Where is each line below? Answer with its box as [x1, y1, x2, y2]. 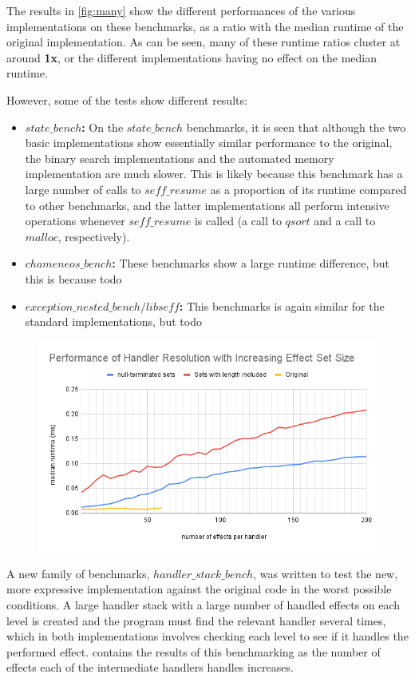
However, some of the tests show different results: [6, 91, 247, 108]
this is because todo [25, 270, 122, 287]
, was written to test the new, [253, 565, 398, 581]
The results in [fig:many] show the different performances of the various [6, 2, 356, 18]
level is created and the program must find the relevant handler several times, [6, 612, 386, 628]
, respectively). [57, 228, 130, 244]
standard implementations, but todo [25, 313, 202, 330]
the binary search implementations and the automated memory [25, 149, 334, 166]
